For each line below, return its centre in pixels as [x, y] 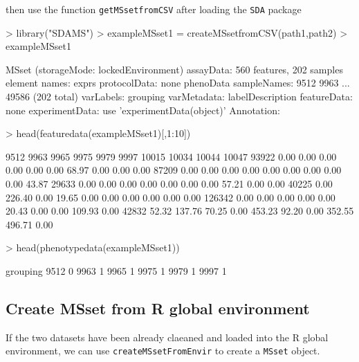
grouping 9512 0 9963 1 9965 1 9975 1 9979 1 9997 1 [116, 270]
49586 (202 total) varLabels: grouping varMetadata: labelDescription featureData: [179, 97]
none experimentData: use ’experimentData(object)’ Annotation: [143, 110]
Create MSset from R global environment [158, 308]
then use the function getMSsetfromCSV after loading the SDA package [154, 9]
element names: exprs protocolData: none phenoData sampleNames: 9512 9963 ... [178, 83]
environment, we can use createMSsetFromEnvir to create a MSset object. [163, 351]
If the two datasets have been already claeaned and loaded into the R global [167, 337]
